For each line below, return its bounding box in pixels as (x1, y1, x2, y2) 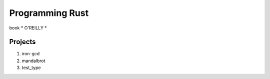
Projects (9, 38, 36, 46)
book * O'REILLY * (9, 25, 47, 31)
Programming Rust (9, 7, 89, 18)
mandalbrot (21, 58, 45, 64)
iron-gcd (21, 51, 40, 57)
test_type (21, 65, 41, 71)
